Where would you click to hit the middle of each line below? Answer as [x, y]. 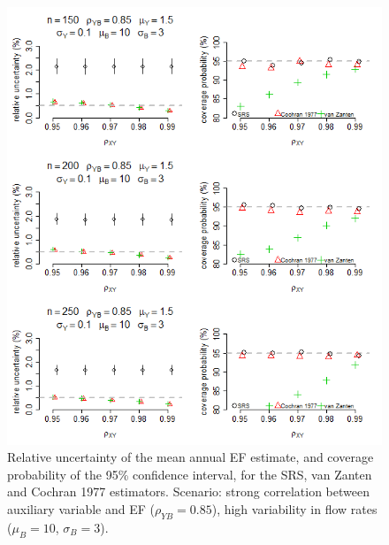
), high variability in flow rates [294, 509]
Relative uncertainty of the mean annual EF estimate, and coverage [191, 457]
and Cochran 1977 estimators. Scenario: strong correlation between [188, 491]
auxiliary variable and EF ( [81, 509]
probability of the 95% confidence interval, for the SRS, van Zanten [190, 474]
